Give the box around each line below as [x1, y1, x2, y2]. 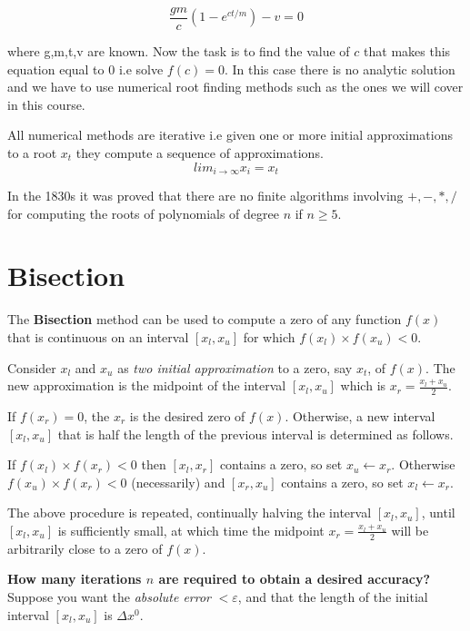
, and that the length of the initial [237, 587, 428, 606]
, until [421, 503, 455, 522]
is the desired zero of [129, 407, 245, 425]
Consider [7, 358, 56, 377]
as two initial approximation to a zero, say [117, 358, 353, 377]
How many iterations [7, 569, 142, 588]
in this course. [7, 94, 85, 113]
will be [391, 520, 429, 539]
